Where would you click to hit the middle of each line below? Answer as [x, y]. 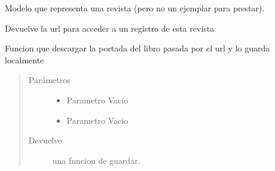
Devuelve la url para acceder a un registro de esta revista [110, 28]
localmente [25, 59]
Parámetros [49, 80]
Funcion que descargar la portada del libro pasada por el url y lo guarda [137, 48]
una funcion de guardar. [96, 160]
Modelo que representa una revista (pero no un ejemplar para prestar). [135, 8]
